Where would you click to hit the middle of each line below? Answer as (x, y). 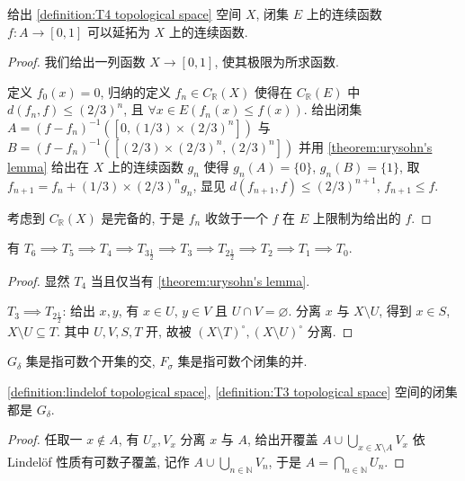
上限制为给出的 (357, 217)
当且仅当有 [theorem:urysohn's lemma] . (200, 280)
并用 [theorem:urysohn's (365, 146)
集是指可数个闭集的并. (242, 361)
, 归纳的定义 (135, 91)
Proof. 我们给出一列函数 (76, 62)
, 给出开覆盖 (282, 439)
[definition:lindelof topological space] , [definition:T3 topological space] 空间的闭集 (232, 391)
